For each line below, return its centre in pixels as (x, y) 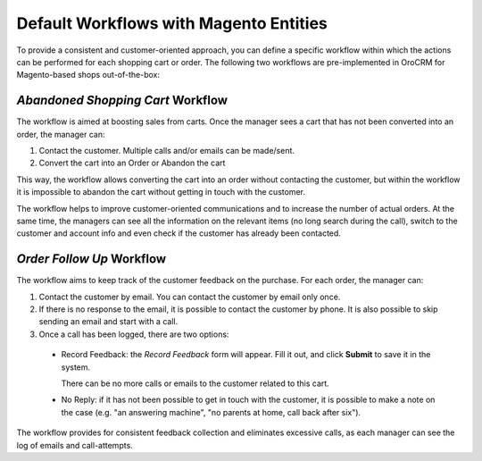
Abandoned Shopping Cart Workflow (122, 101)
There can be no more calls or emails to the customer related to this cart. (195, 383)
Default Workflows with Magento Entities (172, 23)
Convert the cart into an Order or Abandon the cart (132, 163)
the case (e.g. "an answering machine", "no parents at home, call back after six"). (211, 412)
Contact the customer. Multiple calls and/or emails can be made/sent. (166, 151)
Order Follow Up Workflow (91, 259)
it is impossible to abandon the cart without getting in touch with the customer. (161, 192)
